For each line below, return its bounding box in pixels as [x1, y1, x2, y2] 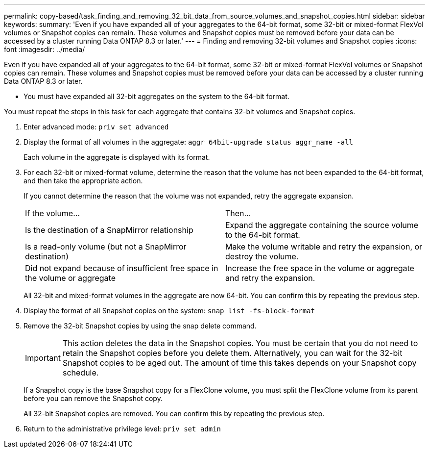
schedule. [62, 368, 99, 377]
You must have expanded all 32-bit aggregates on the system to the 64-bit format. [24, 92, 289, 100]
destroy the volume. [225, 251, 299, 261]
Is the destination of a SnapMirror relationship [25, 225, 193, 235]
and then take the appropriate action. [24, 176, 143, 185]
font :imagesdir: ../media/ [4, 45, 85, 53]
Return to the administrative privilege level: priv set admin [24, 425, 221, 433]
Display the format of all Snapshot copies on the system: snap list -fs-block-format [24, 306, 315, 315]
